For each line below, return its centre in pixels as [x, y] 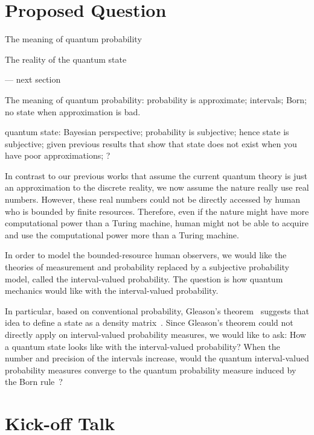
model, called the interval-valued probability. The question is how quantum [144, 278]
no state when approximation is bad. [73, 111]
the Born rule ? [34, 382]
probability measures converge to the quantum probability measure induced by [151, 370]
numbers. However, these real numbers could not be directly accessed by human [152, 199]
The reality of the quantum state [66, 59]
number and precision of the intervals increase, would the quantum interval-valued [157, 358]
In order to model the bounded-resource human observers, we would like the [146, 255]
